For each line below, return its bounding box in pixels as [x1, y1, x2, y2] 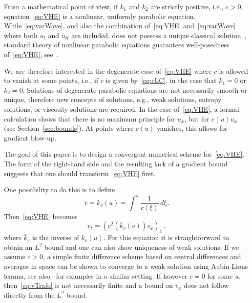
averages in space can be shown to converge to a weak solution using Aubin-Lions [4, 261, 248, 271]
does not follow [184, 280, 229, 290]
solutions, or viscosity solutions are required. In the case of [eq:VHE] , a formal [4, 103, 239, 114]
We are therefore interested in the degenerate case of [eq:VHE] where [4, 65, 212, 76]
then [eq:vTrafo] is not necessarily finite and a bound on [4, 280, 173, 290]
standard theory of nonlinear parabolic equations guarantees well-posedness [4, 40, 230, 50]
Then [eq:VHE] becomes [4, 211, 78, 221]
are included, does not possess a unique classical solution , [71, 30, 247, 40]
